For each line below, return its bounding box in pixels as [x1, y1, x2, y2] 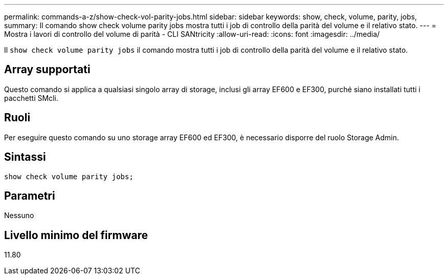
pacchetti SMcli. [4, 93, 58, 102]
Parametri [4, 189, 55, 202]
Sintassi [4, 151, 46, 164]
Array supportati [4, 63, 91, 76]
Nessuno [4, 211, 34, 220]
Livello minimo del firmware [4, 228, 148, 242]
